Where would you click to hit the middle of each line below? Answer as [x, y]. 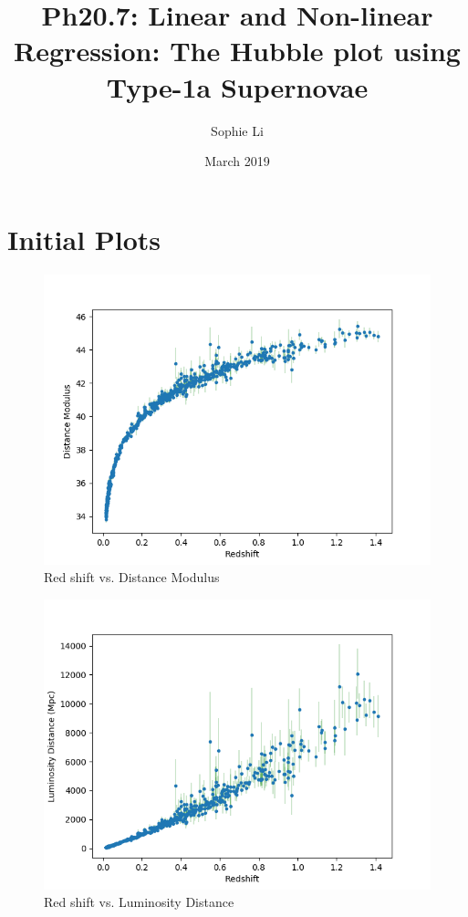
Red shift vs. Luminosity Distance [139, 902]
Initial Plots [84, 239]
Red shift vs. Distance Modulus [132, 577]
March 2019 [237, 161]
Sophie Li [237, 130]
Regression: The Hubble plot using [237, 51]
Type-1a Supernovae [237, 86]
